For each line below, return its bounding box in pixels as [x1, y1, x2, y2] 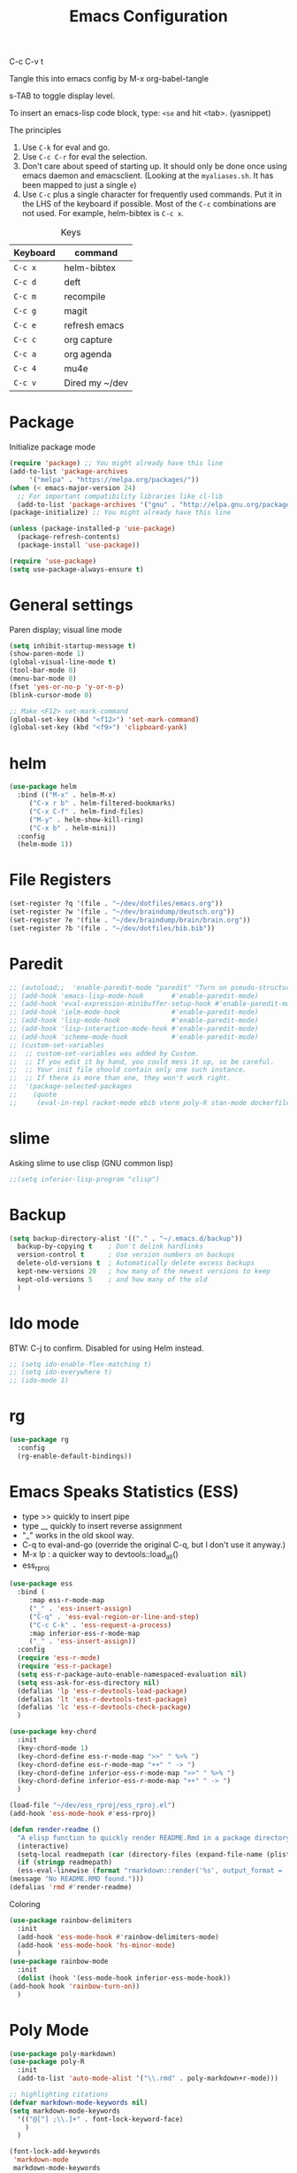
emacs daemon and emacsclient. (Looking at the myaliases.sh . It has [21, 170, 274, 181]
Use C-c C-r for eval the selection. [21, 152, 148, 162]
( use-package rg [9, 1436, 69, 1445]
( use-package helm [9, 783, 77, 791]
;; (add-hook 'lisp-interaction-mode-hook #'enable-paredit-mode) [9, 1024, 259, 1033]
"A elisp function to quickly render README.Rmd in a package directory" [17, 1833, 294, 1842]
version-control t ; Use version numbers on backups [17, 1250, 236, 1259]
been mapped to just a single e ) [21, 180, 137, 191]
